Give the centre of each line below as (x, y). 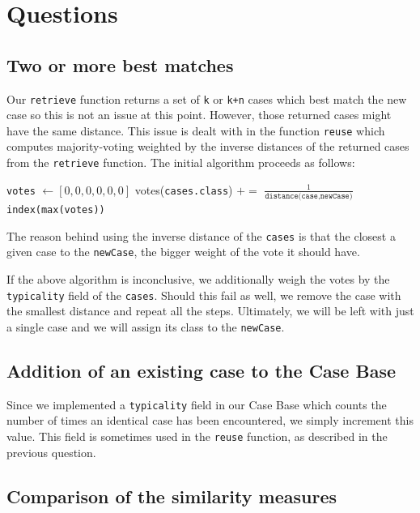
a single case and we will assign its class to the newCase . (146, 326)
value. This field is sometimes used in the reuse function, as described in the (197, 436)
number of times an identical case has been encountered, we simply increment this (210, 420)
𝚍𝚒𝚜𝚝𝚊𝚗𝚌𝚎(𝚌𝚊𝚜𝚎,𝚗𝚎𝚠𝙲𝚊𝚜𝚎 (307, 197)
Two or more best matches (120, 64)
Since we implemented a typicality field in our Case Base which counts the (197, 404)
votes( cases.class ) (184, 189)
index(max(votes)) (56, 210)
